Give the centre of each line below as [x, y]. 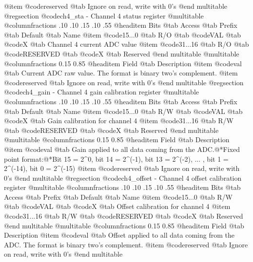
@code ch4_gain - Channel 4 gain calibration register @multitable [102, 92]
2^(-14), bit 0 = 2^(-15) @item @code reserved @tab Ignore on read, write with [122, 168]
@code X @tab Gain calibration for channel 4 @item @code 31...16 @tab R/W [119, 121]
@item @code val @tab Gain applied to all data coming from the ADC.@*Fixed [122, 149]
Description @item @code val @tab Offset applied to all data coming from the [119, 235]
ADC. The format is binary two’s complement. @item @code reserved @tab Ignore [126, 244]
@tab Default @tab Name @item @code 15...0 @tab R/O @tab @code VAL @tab [122, 34]
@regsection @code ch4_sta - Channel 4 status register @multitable [104, 15]
